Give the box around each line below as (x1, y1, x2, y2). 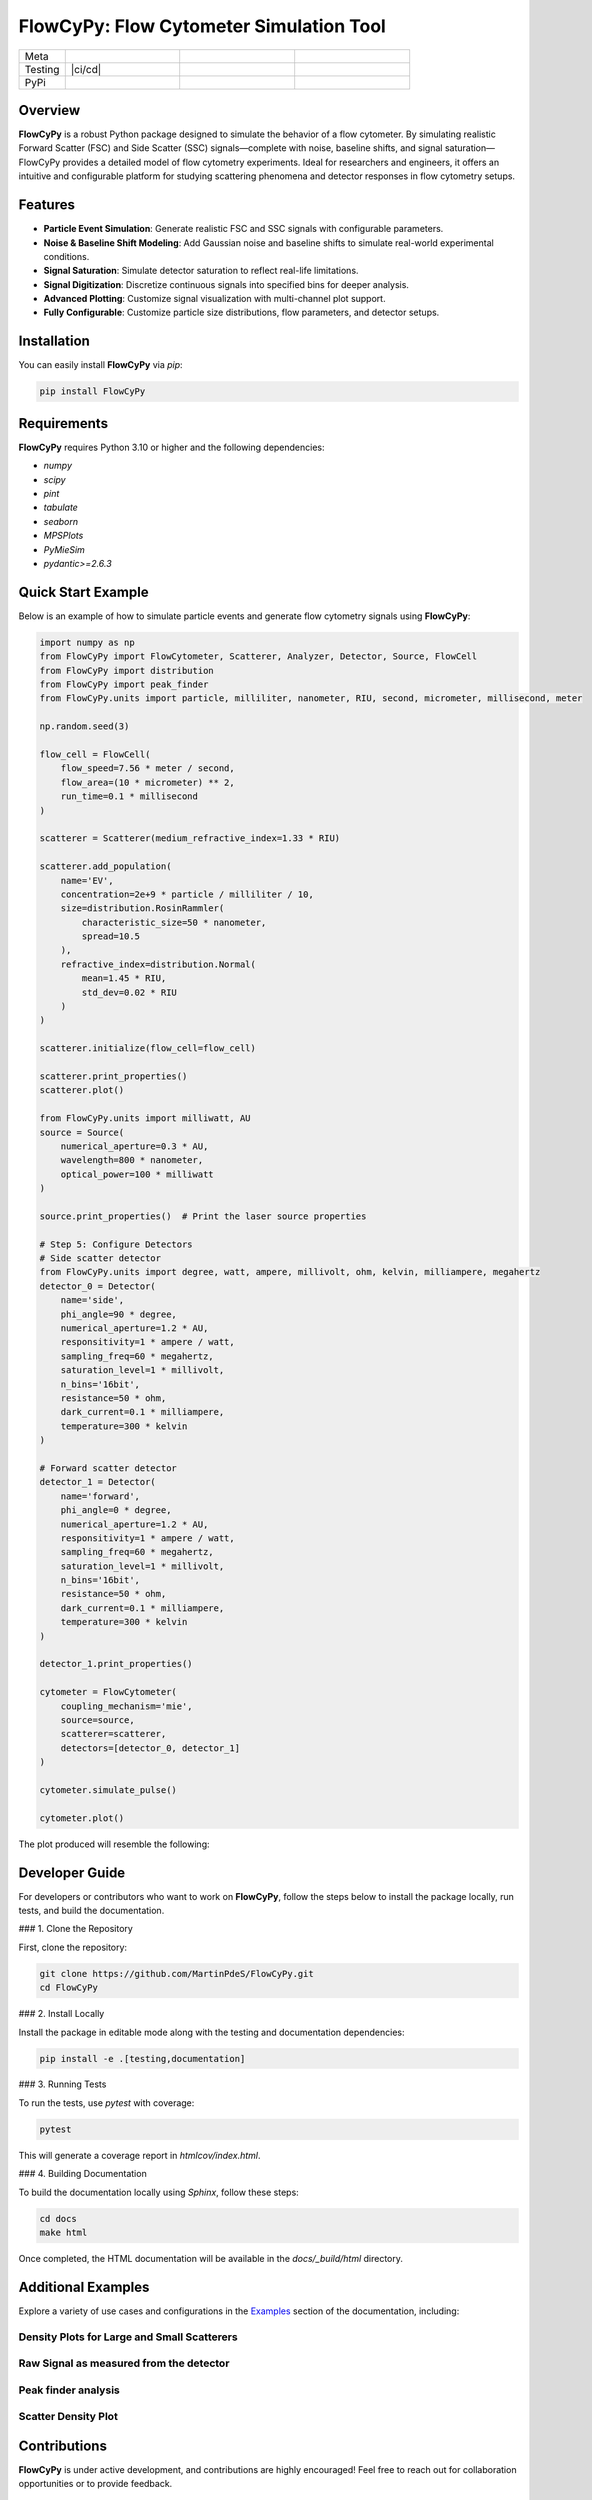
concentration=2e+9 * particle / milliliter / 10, (60, 888, 314, 900)
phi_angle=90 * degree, (60, 1308, 177, 1320)
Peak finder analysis (18, 2383, 120, 2397)
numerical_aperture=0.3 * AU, (60, 1140, 209, 1152)
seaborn (43, 515, 79, 527)
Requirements (18, 415, 109, 432)
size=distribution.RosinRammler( (60, 903, 225, 914)
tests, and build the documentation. (18, 1904, 165, 1916)
